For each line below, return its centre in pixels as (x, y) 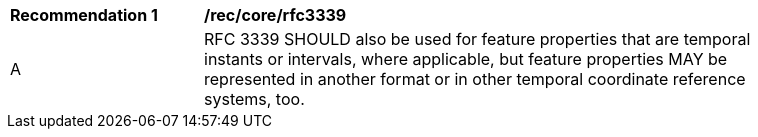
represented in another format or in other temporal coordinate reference (475, 79)
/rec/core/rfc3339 (275, 15)
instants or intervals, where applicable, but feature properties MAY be (466, 59)
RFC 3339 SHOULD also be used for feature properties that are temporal (477, 39)
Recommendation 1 (84, 15)
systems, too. (254, 99)
